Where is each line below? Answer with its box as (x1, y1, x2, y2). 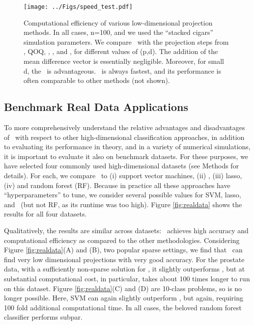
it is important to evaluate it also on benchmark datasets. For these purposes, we (4, 151, 249, 161)
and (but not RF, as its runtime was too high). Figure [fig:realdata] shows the (4, 199, 242, 209)
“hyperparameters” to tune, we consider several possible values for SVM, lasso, (4, 190, 241, 200)
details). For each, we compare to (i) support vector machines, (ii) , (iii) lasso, (4, 170, 242, 180)
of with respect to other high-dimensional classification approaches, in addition (4, 132, 245, 142)
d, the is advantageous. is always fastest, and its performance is (24, 65, 221, 76)
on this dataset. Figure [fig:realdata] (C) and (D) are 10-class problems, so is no (4, 283, 242, 293)
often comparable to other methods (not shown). (24, 75, 170, 85)
